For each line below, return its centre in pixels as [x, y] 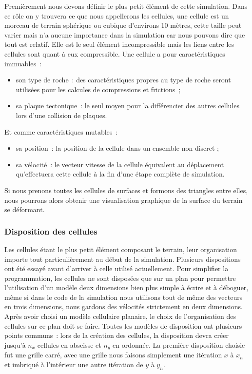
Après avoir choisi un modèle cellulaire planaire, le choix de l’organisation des [120, 316]
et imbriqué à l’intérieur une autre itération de [74, 364]
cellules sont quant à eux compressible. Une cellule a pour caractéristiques [115, 53]
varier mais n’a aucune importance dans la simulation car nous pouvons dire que [125, 34]
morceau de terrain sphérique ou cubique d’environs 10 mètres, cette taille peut [123, 25]
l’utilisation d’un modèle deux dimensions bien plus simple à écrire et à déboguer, [126, 287]
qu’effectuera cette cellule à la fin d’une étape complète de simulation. [120, 174]
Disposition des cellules [51, 231]
